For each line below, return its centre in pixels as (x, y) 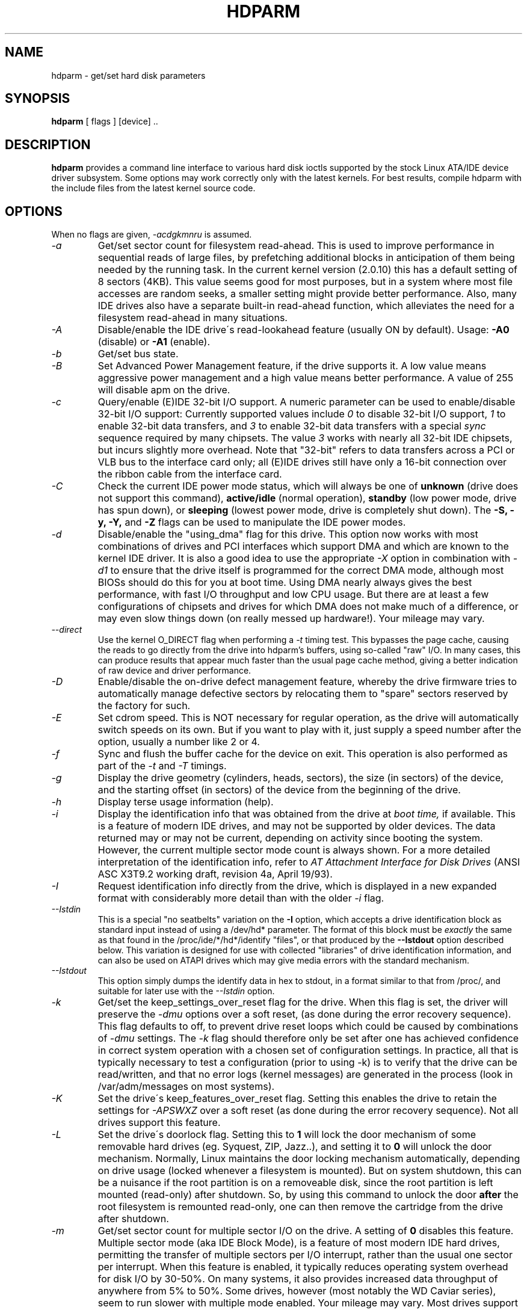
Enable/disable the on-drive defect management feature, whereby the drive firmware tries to (307, 682)
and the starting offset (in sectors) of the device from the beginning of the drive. (279, 790)
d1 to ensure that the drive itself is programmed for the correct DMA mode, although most (301, 570)
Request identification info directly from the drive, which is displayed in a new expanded (297, 886)
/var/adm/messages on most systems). (186, 1087)
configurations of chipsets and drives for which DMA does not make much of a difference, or (308, 607)
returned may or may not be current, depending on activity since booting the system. (290, 838)
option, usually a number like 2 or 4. (179, 742)
